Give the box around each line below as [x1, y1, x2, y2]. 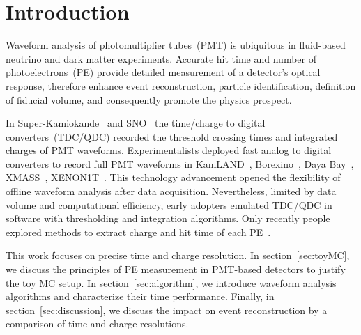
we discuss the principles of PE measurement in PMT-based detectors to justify [6, 262, 346, 276]
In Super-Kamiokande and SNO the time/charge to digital [6, 116, 266, 130]
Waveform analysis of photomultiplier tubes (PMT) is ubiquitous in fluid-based [6, 38, 346, 52]
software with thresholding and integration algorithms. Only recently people [6, 211, 330, 226]
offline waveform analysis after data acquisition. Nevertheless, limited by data [6, 184, 337, 198]
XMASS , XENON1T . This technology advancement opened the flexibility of [6, 170, 341, 185]
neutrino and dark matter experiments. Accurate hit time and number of [6, 51, 316, 65]
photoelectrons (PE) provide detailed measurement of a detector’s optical [6, 65, 321, 79]
